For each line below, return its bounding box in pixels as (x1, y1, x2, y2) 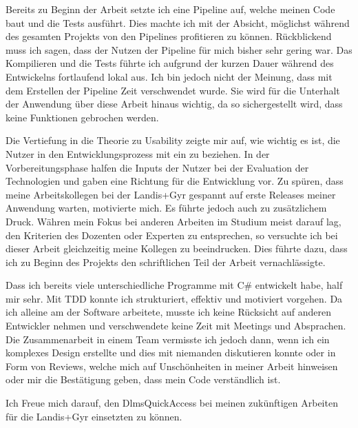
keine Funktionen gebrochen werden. (6, 110, 159, 124)
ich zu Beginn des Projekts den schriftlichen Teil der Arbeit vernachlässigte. (6, 254, 326, 269)
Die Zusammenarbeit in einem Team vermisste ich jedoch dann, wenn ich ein (6, 332, 330, 346)
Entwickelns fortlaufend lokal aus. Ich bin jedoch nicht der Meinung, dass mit (6, 69, 333, 83)
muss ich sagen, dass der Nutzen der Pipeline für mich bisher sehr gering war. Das (6, 42, 352, 57)
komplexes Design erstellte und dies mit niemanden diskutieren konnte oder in (6, 345, 336, 360)
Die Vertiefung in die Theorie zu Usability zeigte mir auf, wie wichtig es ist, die (6, 133, 340, 147)
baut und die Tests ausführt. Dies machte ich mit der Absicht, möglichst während (6, 15, 350, 30)
